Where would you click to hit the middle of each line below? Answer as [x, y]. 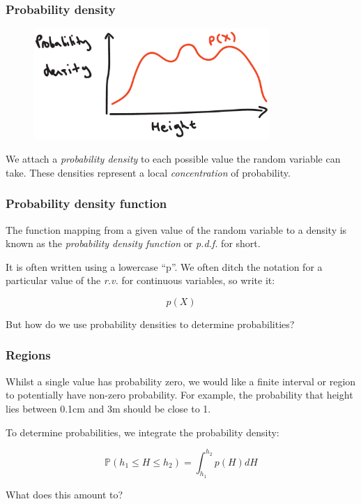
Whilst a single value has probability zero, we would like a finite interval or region [181, 381]
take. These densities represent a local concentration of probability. [148, 172]
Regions [28, 355]
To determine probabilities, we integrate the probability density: [143, 432]
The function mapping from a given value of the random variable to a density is [176, 229]
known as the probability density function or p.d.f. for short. [133, 243]
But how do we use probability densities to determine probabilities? [150, 324]
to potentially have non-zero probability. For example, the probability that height [179, 395]
